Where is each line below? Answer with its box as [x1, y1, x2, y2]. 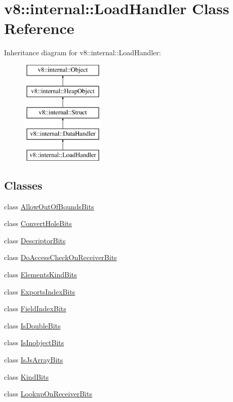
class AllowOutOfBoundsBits [4, 201, 94, 211]
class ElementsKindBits [4, 269, 77, 280]
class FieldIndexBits [4, 303, 66, 314]
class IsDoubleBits [4, 320, 61, 331]
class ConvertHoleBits [4, 218, 72, 229]
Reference [4, 18, 74, 39]
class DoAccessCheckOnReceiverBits [4, 252, 117, 263]
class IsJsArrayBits [4, 354, 63, 365]
